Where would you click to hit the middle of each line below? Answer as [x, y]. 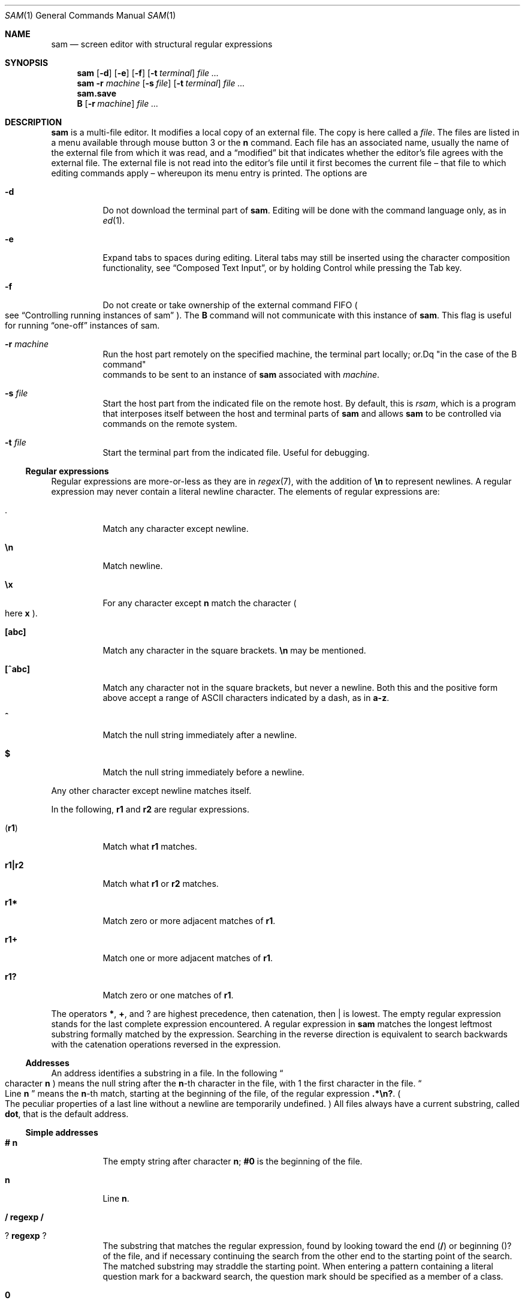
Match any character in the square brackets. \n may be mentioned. [234, 650]
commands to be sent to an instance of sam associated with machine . [241, 374]
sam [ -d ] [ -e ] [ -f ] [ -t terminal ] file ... [148, 73]
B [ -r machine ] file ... [118, 103]
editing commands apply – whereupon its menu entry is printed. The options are [209, 173]
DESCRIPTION [34, 122]
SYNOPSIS [27, 63]
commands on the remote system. [170, 424]
